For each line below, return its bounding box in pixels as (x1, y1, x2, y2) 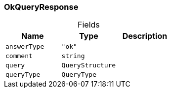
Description (122, 31, 168, 41)
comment (5, 52, 33, 60)
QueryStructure (61, 61, 116, 69)
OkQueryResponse (4, 2, 79, 12)
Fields (77, 20, 100, 30)
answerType (5, 43, 44, 51)
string (61, 52, 85, 60)
